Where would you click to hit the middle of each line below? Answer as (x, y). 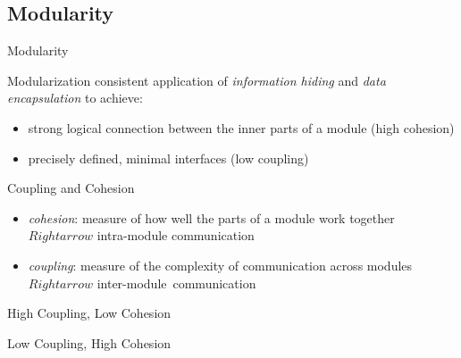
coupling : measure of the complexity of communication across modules (220, 265)
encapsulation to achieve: (75, 98)
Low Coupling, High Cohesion (89, 342)
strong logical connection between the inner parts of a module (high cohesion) (241, 127)
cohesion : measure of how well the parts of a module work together (211, 217)
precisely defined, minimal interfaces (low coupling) (168, 158)
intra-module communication (176, 235)
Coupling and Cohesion (71, 188)
